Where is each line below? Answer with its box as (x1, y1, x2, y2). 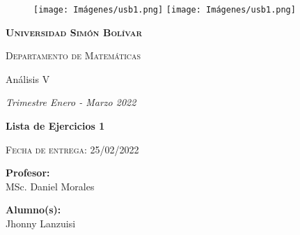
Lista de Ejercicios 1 (6, 119, 105, 133)
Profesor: (6, 165, 50, 180)
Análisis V (6, 71, 50, 86)
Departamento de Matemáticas (6, 48, 141, 63)
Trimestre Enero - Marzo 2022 (6, 95, 136, 109)
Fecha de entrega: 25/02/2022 (6, 142, 139, 156)
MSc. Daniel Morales (6, 179, 95, 193)
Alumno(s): (6, 202, 61, 217)
